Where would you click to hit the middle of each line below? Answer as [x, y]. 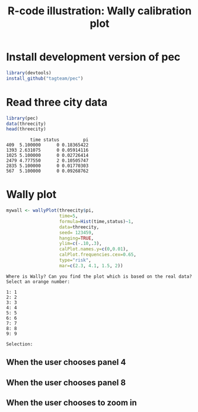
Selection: [20, 344]
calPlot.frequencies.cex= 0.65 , [98, 255]
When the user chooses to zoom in [72, 402]
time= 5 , [68, 216]
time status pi [59, 140]
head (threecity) [26, 129]
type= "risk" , [75, 260]
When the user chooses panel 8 [66, 383]
